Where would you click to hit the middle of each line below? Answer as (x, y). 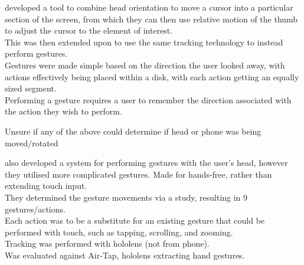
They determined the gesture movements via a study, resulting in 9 (126, 197)
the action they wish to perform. (63, 111)
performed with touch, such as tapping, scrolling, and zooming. (119, 232)
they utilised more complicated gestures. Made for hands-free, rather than (138, 174)
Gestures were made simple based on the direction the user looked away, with (145, 65)
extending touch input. (46, 186)
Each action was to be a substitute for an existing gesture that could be (135, 220)
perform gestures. (36, 53)
